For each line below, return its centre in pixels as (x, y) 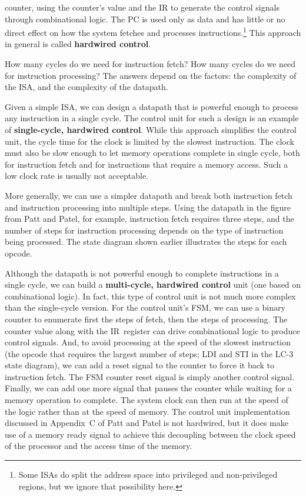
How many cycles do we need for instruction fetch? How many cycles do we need (150, 64)
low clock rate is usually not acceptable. (77, 176)
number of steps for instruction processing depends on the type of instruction (144, 230)
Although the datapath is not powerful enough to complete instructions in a (142, 273)
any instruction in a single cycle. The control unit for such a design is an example (152, 118)
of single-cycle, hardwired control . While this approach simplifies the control (151, 129)
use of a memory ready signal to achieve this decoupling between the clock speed (150, 434)
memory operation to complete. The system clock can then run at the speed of (147, 400)
